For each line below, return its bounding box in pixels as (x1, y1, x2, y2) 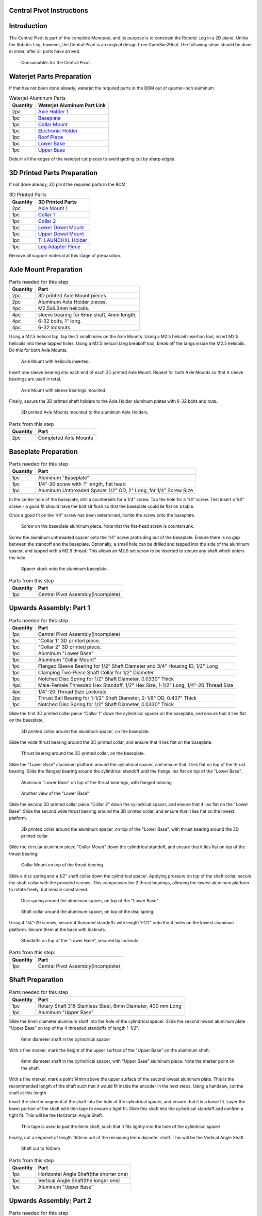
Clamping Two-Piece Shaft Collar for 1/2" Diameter (38, 669, 154, 676)
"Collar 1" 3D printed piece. (38, 637, 100, 644)
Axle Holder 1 (38, 108, 68, 115)
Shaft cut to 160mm (21, 1145, 60, 1151)
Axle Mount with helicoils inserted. (21, 358, 90, 364)
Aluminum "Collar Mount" (38, 656, 97, 663)
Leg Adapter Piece (38, 243, 81, 250)
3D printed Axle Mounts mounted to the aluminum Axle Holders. (21, 409, 149, 415)
